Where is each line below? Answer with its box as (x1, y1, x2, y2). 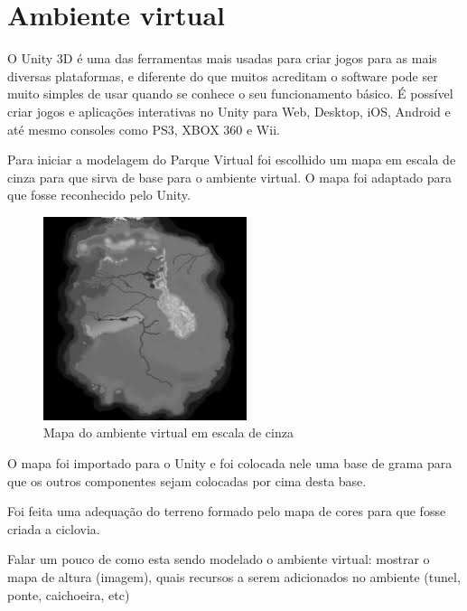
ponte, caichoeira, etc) (7, 585, 130, 604)
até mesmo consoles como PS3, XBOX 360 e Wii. (7, 119, 280, 138)
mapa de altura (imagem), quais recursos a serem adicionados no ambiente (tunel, (7, 568, 461, 587)
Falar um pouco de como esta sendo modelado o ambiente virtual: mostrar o (7, 550, 430, 569)
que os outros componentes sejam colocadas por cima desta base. (7, 471, 367, 490)
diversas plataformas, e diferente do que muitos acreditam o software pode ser (7, 66, 438, 85)
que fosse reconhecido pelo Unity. (7, 185, 191, 204)
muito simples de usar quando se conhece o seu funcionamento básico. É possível (7, 84, 453, 103)
